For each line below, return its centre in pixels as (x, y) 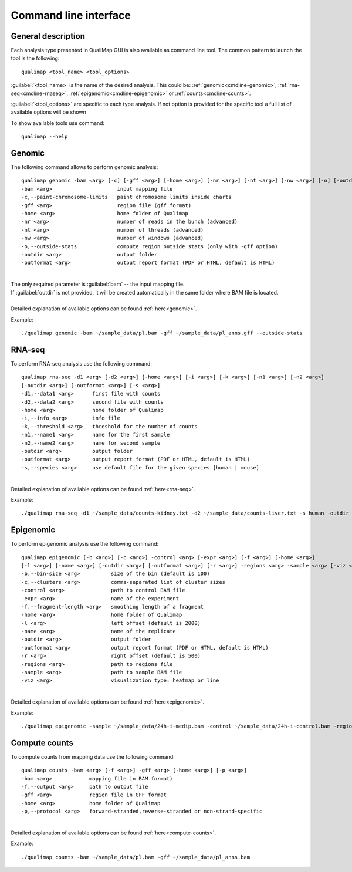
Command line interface (71, 15)
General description (48, 36)
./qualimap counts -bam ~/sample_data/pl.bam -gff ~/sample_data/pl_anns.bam (136, 857)
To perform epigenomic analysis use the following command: (85, 544)
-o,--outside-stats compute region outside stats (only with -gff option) (150, 246)
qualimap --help (45, 137)
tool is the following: (35, 58)
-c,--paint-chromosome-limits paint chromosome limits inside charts (126, 197)
